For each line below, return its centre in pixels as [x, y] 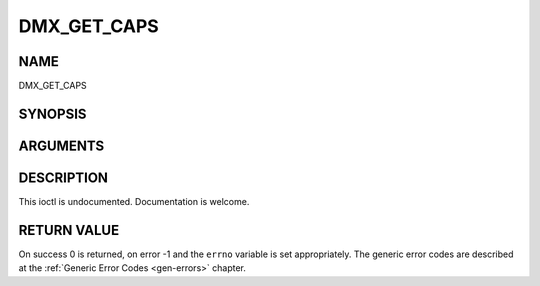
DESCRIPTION [63, 177]
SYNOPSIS [52, 113]
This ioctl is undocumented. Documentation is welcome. [134, 201]
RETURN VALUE [69, 230]
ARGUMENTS [61, 145]
